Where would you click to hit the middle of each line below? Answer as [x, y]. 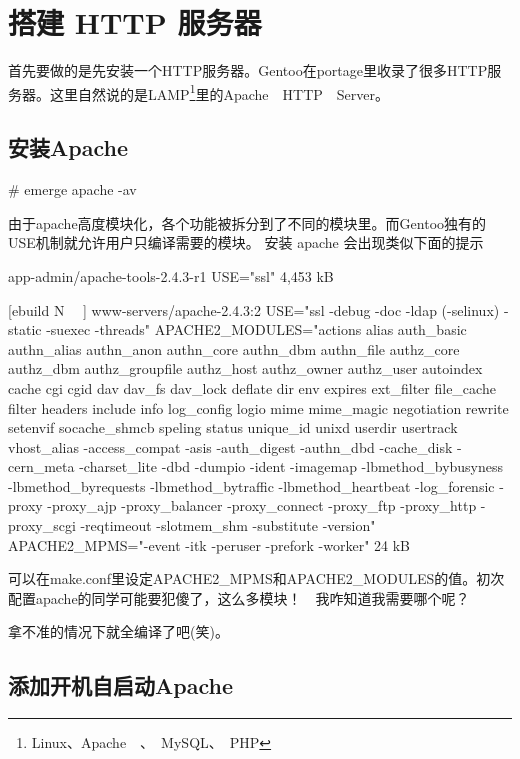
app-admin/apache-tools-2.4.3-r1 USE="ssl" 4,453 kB [171, 275]
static [25, 329]
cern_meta [41, 466]
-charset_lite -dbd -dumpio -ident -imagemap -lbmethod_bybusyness [291, 466]
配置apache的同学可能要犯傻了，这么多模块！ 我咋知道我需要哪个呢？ [239, 597]
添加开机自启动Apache [120, 685]
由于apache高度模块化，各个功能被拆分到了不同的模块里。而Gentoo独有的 [247, 222]
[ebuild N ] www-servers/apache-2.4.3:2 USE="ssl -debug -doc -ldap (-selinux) [254, 309]
